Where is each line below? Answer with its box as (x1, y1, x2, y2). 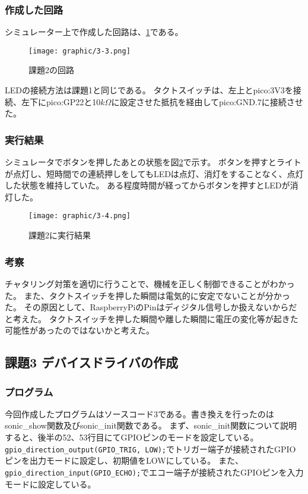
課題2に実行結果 (28, 229, 91, 241)
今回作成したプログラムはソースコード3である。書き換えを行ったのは (5, 407, 274, 420)
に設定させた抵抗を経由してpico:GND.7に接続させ (111, 95, 303, 108)
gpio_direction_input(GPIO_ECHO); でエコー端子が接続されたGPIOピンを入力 (5, 465, 304, 478)
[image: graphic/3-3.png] (28, 46, 131, 55)
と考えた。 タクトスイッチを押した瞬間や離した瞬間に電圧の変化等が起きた (5, 312, 299, 325)
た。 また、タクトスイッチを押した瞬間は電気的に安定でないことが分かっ (5, 289, 290, 301)
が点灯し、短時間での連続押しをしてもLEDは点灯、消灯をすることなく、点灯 (5, 167, 304, 180)
